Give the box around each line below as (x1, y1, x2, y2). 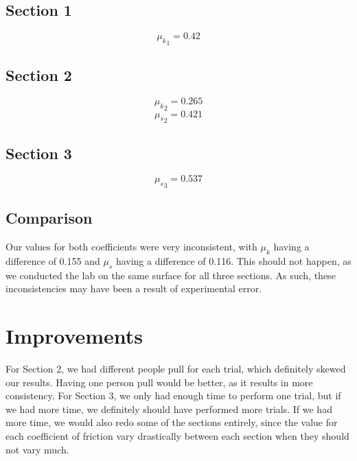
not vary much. (5, 442, 69, 456)
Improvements (5, 322, 143, 350)
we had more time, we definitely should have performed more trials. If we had (5, 401, 332, 416)
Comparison (5, 207, 93, 228)
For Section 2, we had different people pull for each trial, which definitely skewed (5, 362, 346, 376)
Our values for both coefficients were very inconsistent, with (5, 239, 257, 254)
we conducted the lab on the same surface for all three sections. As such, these (5, 268, 336, 282)
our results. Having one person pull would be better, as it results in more (5, 375, 313, 389)
